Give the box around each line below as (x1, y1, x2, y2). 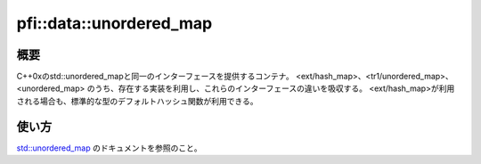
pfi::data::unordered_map (16, 13, 213, 33)
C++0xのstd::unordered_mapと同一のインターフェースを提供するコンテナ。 (16, 71, 294, 82)
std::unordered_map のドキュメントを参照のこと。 (16, 143, 202, 153)
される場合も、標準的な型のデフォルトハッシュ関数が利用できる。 (16, 95, 258, 106)
